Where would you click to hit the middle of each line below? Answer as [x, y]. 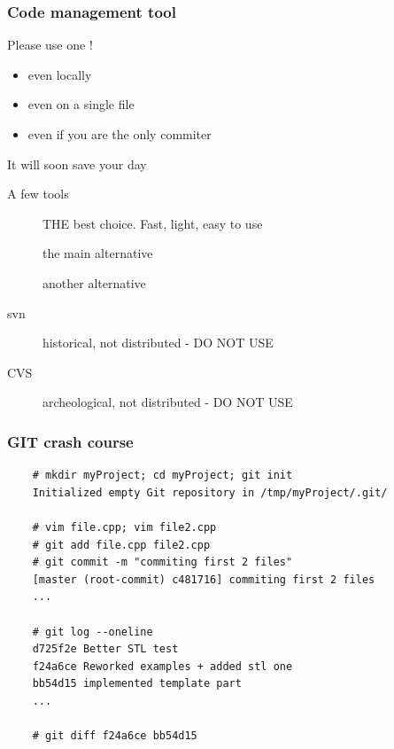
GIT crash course [70, 441]
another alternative [94, 282]
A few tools [38, 194]
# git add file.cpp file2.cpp [121, 545]
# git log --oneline [93, 632]
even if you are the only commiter [120, 134]
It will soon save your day [77, 164]
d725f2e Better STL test [105, 649]
